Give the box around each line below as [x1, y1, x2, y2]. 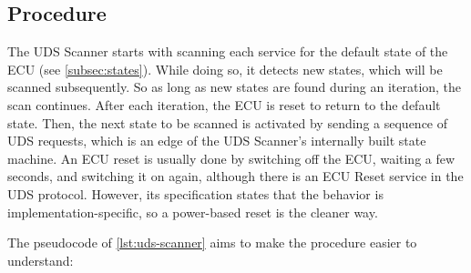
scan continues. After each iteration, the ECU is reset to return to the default [7, 95, 441, 114]
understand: [7, 250, 74, 269]
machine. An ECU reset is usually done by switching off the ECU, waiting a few [7, 148, 456, 167]
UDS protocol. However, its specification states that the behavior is [7, 184, 384, 203]
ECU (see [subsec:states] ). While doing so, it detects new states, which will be [7, 59, 443, 78]
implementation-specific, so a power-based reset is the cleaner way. [7, 202, 378, 221]
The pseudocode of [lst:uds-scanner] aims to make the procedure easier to [7, 233, 417, 252]
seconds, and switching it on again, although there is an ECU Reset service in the [7, 167, 464, 186]
